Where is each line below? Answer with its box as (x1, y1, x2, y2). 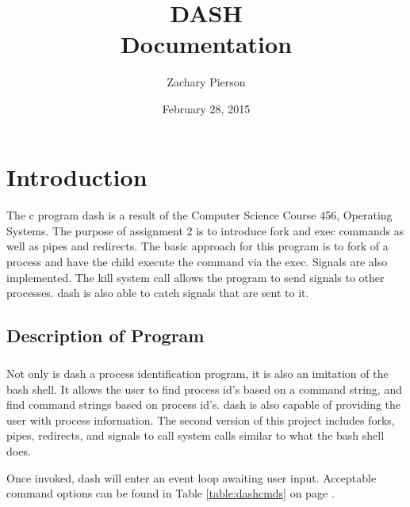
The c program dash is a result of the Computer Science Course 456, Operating (6, 207, 393, 223)
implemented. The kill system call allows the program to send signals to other (6, 269, 385, 285)
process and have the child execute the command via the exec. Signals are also (6, 253, 388, 270)
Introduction (6, 160, 148, 193)
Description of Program (6, 323, 205, 348)
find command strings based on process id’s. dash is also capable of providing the (6, 396, 401, 413)
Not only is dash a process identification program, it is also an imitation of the (6, 365, 389, 381)
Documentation (120, 28, 293, 60)
